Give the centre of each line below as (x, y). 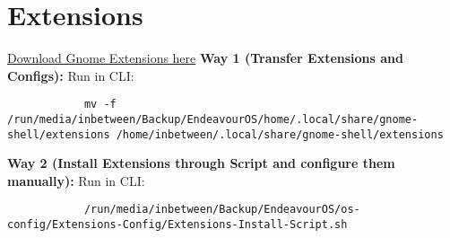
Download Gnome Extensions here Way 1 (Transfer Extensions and (206, 58)
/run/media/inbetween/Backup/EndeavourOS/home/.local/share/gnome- (213, 119)
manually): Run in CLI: (76, 180)
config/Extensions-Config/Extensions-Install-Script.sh (177, 225)
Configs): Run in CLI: (71, 75)
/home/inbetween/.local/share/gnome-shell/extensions (280, 134)
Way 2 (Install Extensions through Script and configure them (201, 163)
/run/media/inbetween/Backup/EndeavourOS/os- (222, 210)
